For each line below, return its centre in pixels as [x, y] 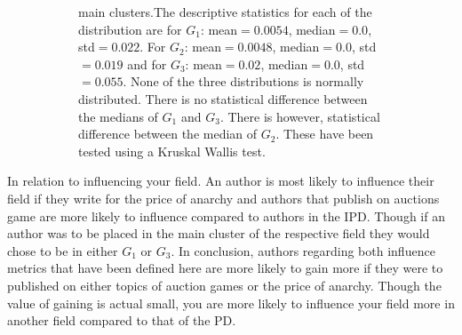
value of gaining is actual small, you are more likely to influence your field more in [231, 303]
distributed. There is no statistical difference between [223, 98]
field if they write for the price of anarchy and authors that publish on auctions [223, 198]
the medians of [118, 116]
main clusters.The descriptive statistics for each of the [225, 12]
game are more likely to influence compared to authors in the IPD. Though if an [226, 215]
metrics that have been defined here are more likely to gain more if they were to [225, 268]
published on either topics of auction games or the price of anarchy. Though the [224, 285]
